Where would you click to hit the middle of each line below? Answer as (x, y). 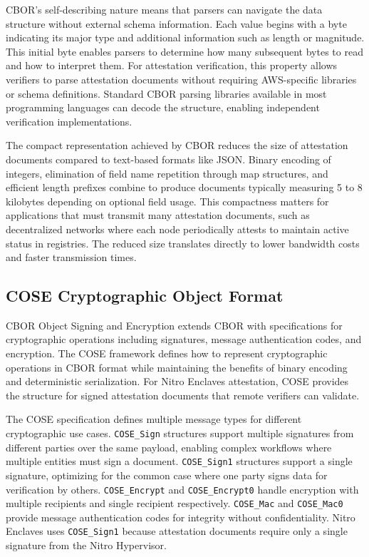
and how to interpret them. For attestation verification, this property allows (172, 65)
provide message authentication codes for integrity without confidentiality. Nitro (181, 517)
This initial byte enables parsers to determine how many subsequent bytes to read (184, 51)
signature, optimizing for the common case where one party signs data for (167, 475)
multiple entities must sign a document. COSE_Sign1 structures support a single (179, 461)
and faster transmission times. (71, 257)
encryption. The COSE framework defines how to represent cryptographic (167, 353)
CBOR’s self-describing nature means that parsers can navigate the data (164, 9)
